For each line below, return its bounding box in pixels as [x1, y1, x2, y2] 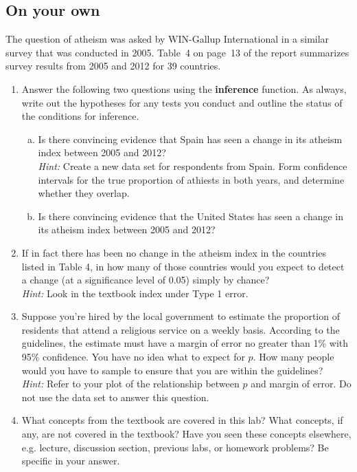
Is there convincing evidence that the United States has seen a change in [38, 208, 344, 223]
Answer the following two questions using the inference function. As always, [21, 81, 347, 96]
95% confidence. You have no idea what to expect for [21, 350, 245, 364]
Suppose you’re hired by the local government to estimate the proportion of [21, 309, 340, 323]
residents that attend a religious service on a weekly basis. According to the [21, 322, 340, 336]
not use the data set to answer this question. [21, 389, 209, 404]
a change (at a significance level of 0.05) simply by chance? [21, 272, 270, 287]
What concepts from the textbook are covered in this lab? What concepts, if [21, 413, 343, 427]
